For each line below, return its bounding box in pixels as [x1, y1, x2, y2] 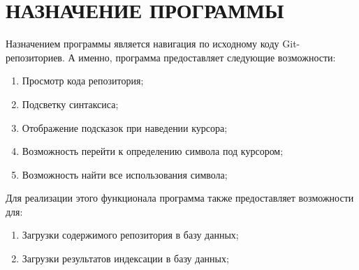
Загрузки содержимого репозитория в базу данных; [22, 227, 239, 242]
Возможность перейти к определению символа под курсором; [22, 144, 284, 158]
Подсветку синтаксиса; [22, 96, 119, 111]
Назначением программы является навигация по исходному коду [6, 36, 279, 51]
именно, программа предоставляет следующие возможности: [78, 50, 336, 64]
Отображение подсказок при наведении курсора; [22, 120, 228, 135]
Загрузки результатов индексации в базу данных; [22, 251, 229, 266]
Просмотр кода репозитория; [22, 73, 144, 88]
